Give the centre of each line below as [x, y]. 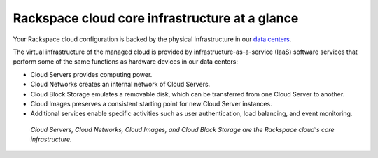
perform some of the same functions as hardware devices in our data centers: [125, 62]
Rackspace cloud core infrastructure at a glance [156, 18]
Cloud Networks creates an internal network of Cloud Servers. [120, 85]
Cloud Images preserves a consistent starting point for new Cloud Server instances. [151, 103]
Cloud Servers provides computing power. [91, 74]
